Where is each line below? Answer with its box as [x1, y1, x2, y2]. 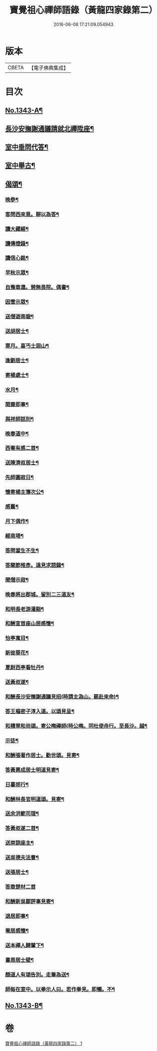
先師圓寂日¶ [5, 474, 34, 481]
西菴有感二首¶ [5, 445, 39, 452]
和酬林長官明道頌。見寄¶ [5, 796, 65, 803]
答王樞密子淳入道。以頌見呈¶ [5, 708, 75, 715]
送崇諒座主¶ [5, 840, 34, 847]
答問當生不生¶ [5, 547, 39, 554]
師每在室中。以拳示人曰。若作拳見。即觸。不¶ [5, 986, 115, 993]
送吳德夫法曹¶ [5, 854, 39, 861]
